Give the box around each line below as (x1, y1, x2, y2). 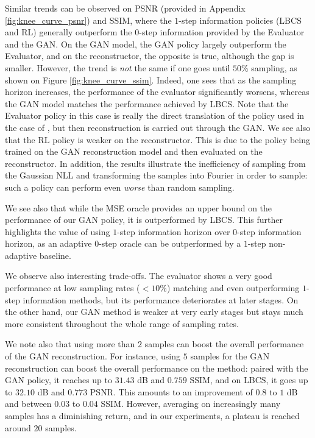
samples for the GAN (190, 350, 270, 362)
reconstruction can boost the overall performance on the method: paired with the (5, 361, 308, 374)
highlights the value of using (5, 225, 110, 238)
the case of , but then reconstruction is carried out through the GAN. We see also (5, 121, 311, 133)
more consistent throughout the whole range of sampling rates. (5, 317, 239, 330)
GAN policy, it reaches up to (5, 373, 112, 386)
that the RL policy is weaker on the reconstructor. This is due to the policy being (5, 133, 310, 146)
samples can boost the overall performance (144, 337, 304, 350)
